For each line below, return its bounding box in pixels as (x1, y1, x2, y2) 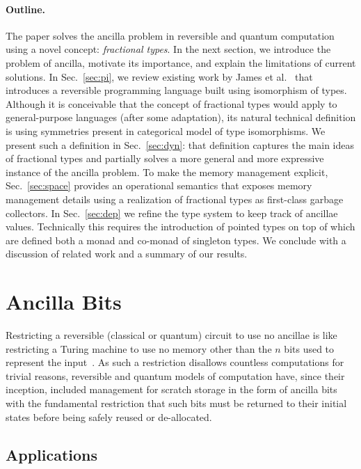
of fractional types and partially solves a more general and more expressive (6, 151, 324, 166)
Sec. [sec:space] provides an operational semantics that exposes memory (6, 178, 312, 193)
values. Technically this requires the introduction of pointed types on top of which (6, 219, 355, 234)
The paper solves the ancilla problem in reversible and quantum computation (6, 28, 335, 42)
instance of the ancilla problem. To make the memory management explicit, (6, 164, 328, 179)
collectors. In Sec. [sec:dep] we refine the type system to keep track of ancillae (6, 205, 338, 220)
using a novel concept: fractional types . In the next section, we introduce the (6, 42, 331, 56)
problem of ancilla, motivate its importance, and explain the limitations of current (6, 55, 356, 70)
